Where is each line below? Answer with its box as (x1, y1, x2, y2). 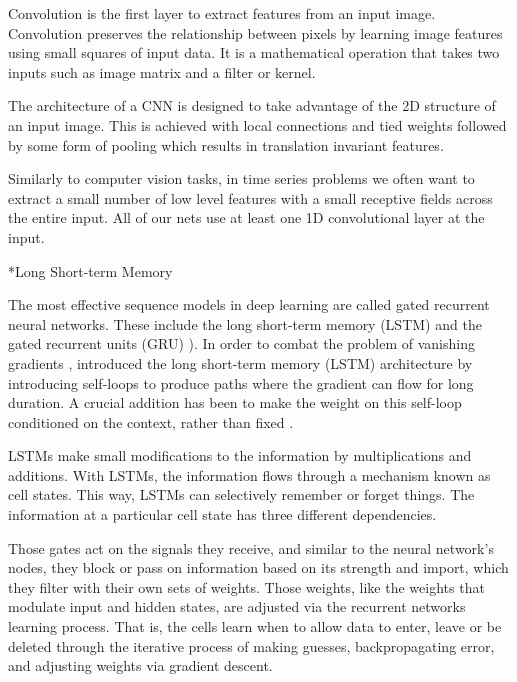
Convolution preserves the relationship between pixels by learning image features (8, 22, 503, 43)
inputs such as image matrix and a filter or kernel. (8, 61, 316, 82)
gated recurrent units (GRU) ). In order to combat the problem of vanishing (8, 333, 475, 354)
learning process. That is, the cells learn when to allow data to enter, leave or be (8, 616, 502, 637)
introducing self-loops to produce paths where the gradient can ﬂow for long (8, 372, 474, 393)
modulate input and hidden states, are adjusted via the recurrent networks (8, 596, 466, 617)
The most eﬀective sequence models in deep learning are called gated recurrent (8, 294, 490, 315)
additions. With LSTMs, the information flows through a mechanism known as (8, 464, 491, 485)
